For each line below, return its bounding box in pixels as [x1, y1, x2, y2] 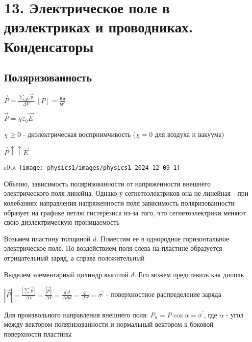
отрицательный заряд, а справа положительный [4, 253, 145, 263]
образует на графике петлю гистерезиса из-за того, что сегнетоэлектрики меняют [4, 207, 246, 217]
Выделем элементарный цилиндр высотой [4, 269, 129, 279]
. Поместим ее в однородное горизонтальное [96, 233, 229, 243]
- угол [226, 309, 244, 319]
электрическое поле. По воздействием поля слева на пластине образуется [4, 243, 222, 253]
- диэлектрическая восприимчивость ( [23, 129, 136, 139]
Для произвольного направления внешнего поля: [4, 309, 148, 319]
